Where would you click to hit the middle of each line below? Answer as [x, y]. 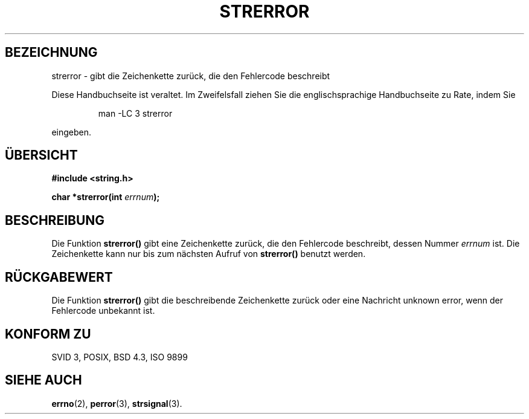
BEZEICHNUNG [51, 53]
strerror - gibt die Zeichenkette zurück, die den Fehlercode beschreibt [191, 76]
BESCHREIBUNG [55, 220]
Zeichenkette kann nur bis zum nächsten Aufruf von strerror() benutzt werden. [209, 254]
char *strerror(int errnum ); [106, 197]
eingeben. [72, 132]
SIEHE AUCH [43, 380]
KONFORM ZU [48, 334]
